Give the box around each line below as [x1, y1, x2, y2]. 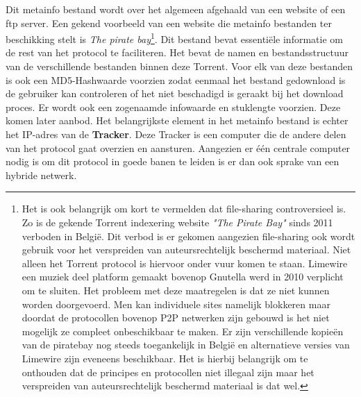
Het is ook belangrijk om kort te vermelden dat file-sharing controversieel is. [22, 201, 346, 216]
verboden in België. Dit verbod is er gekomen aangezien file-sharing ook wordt [22, 228, 355, 243]
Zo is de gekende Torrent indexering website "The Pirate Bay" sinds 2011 [22, 214, 333, 229]
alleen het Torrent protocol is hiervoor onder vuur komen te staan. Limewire [22, 255, 348, 270]
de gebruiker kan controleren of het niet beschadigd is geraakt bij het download [6, 86, 344, 101]
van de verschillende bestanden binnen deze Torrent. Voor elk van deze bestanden [6, 59, 353, 74]
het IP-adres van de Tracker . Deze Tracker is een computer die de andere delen [6, 127, 346, 141]
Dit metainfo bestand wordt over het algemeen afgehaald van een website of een [6, 2, 346, 16]
